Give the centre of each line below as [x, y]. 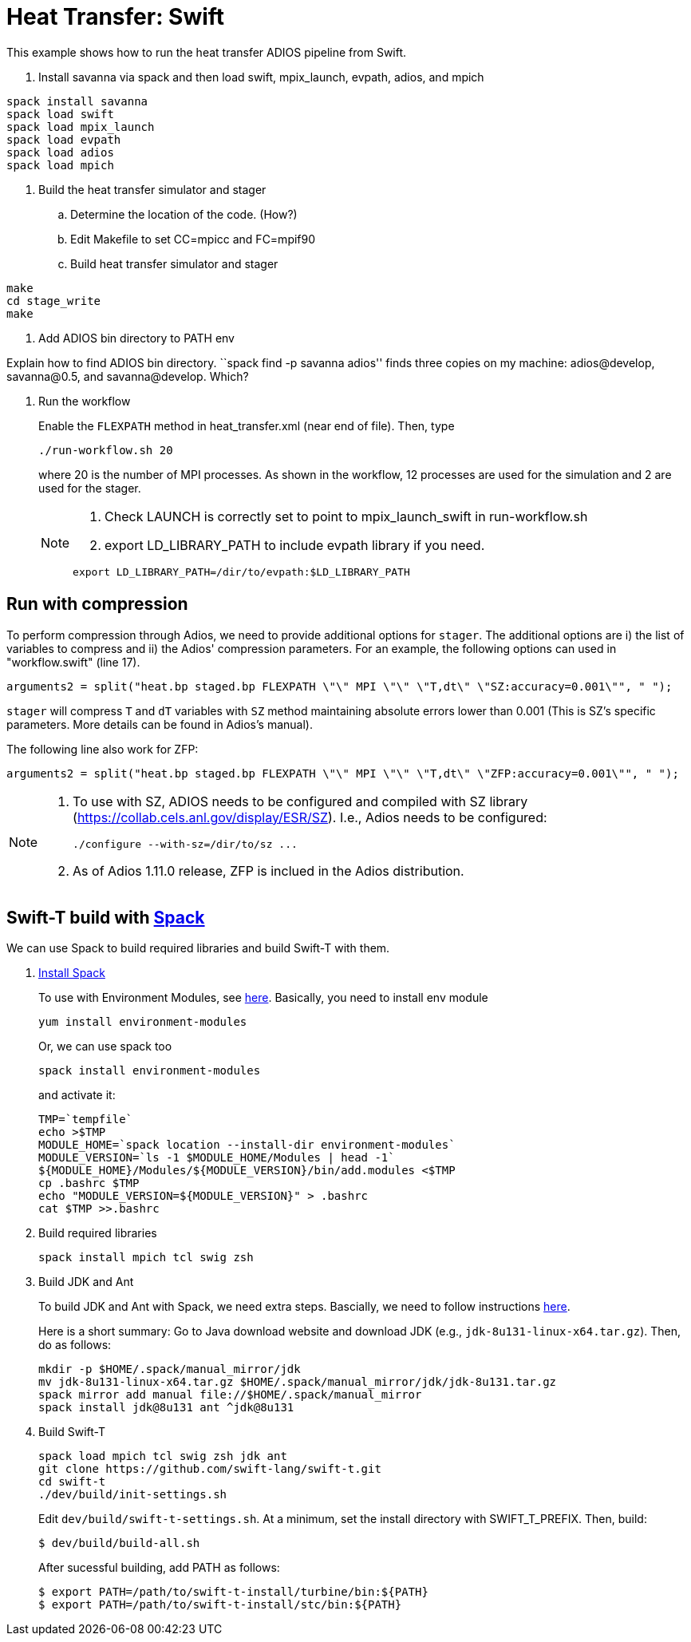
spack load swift [60, 114]
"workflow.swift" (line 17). [73, 662]
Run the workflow [85, 401]
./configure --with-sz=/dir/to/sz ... [185, 844]
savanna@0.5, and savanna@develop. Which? [128, 376]
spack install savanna [77, 101]
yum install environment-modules [143, 1022]
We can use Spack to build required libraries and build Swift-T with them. [198, 948]
